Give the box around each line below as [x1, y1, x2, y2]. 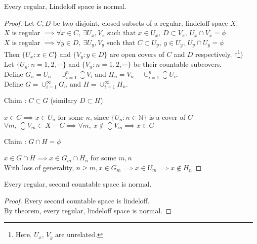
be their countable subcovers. [133, 59, 222, 69]
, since [90, 112, 109, 122]
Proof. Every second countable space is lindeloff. [4, 195, 150, 205]
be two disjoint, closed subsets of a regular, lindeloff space [53, 17, 228, 28]
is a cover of [149, 112, 185, 122]
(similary [50, 95, 78, 105]
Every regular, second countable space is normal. [4, 179, 152, 189]
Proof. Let [4, 17, 35, 28]
